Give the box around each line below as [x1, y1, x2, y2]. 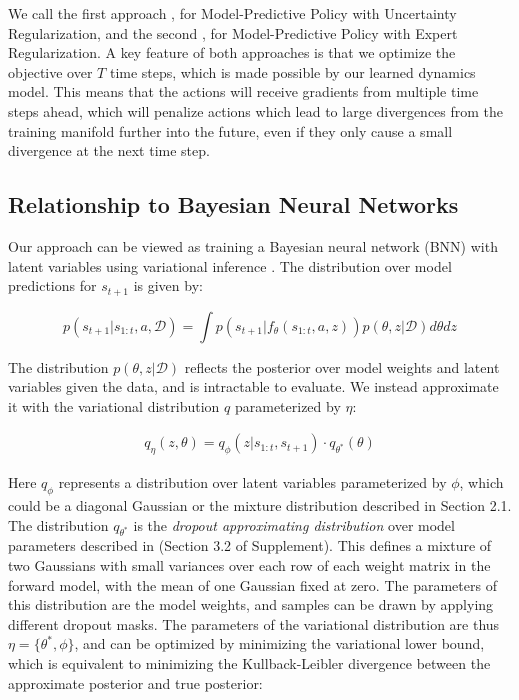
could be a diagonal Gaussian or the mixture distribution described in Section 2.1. [8, 495, 512, 515]
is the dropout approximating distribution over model [133, 514, 455, 535]
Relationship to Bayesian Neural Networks [8, 189, 459, 220]
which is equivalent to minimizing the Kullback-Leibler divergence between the [8, 652, 491, 673]
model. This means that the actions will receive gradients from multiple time [8, 81, 479, 102]
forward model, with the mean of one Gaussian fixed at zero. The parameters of [8, 574, 497, 595]
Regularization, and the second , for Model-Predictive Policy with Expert [8, 22, 458, 43]
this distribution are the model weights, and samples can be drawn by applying [8, 594, 494, 615]
